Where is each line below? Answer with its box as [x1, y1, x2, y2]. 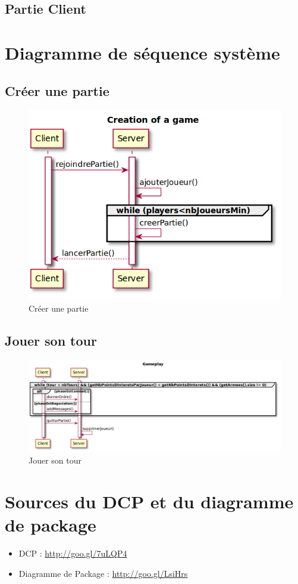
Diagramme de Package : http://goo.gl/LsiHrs [18, 567, 188, 579]
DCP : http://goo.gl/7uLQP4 [18, 547, 127, 560]
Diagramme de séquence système [5, 40, 280, 64]
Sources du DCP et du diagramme [5, 489, 294, 514]
